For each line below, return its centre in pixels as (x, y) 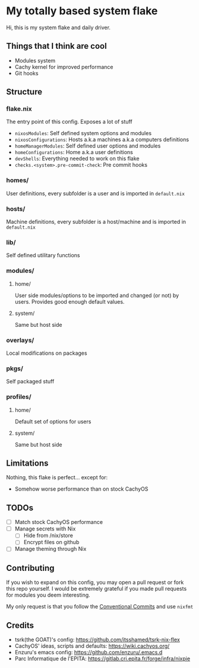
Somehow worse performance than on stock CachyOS (81, 489)
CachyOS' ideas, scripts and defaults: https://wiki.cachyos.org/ (92, 646)
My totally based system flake (82, 11)
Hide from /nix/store (48, 536)
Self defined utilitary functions (43, 255)
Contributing (30, 568)
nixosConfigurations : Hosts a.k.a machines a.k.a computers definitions (102, 140)
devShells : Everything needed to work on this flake (77, 158)
